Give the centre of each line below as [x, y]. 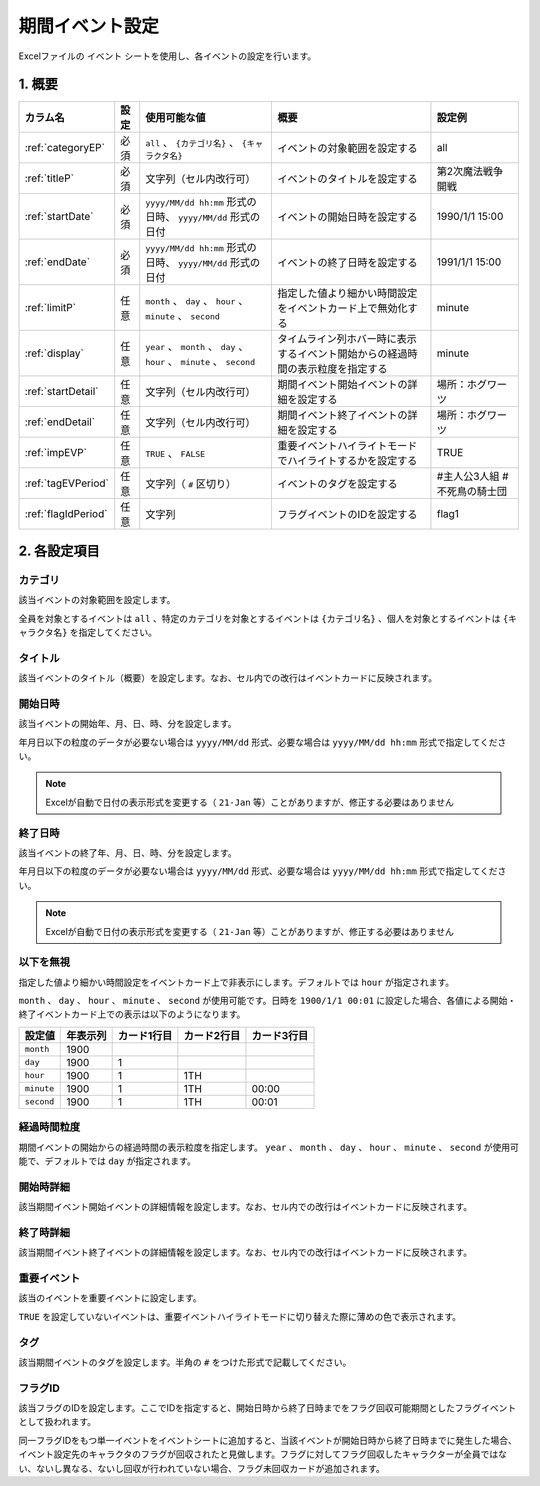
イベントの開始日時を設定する [347, 217]
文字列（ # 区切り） [191, 484]
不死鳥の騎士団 [472, 492]
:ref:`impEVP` [55, 453]
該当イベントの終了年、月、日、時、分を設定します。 [127, 852]
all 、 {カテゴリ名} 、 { [196, 142]
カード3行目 [280, 1035]
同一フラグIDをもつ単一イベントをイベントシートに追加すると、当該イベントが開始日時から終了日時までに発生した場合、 [267, 1440]
